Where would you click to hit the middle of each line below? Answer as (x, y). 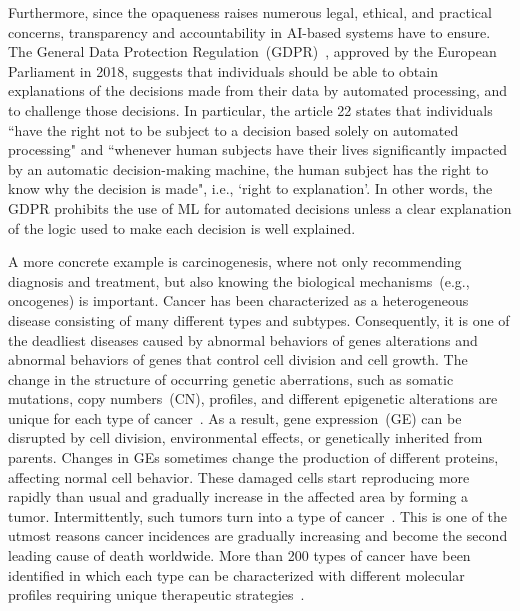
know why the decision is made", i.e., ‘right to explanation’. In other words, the (250, 188)
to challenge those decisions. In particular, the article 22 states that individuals (250, 109)
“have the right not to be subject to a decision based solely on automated (233, 129)
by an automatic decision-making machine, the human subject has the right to (248, 168)
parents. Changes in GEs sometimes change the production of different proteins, (253, 457)
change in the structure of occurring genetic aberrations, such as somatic (231, 378)
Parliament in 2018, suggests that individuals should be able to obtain (223, 70)
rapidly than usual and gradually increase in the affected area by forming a (238, 496)
